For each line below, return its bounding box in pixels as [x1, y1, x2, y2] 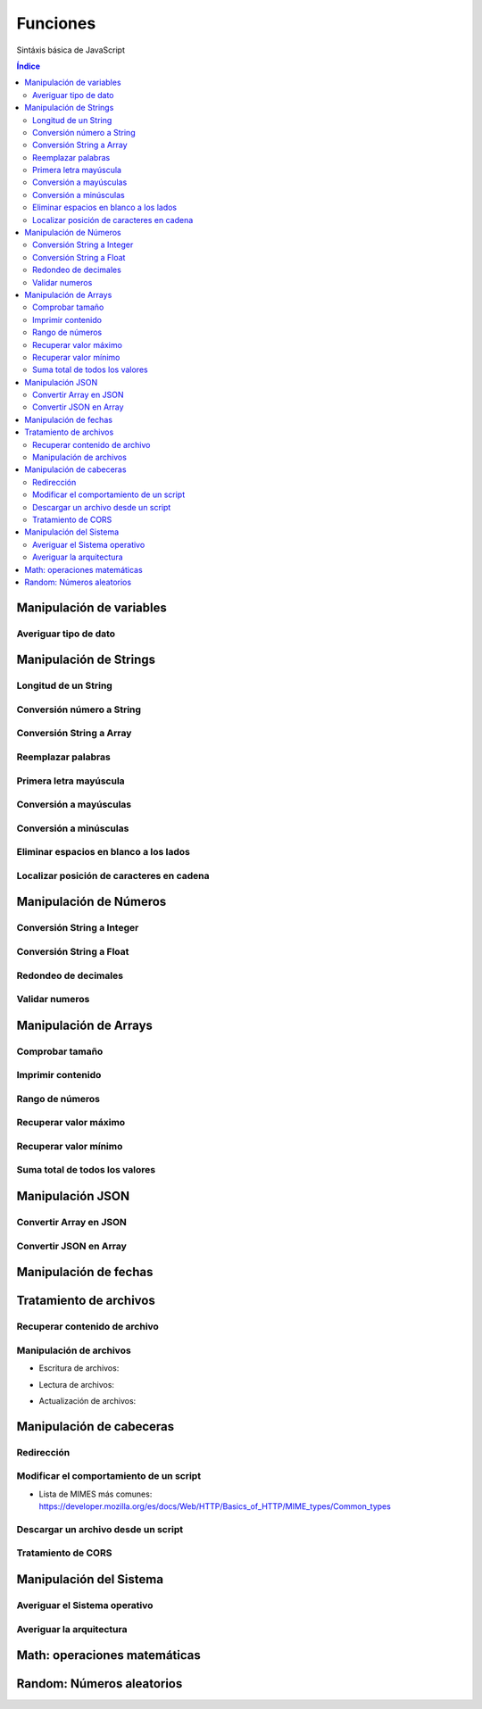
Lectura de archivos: [38, 1379, 115, 1390]
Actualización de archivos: [38, 1395, 137, 1406]
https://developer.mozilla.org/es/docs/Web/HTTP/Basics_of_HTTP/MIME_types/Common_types [38, 1501, 392, 1512]
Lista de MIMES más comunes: [38, 1489, 153, 1499]
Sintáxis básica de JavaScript [16, 45, 125, 55]
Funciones [16, 13, 96, 33]
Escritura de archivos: [38, 1363, 120, 1373]
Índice [16, 61, 40, 71]
